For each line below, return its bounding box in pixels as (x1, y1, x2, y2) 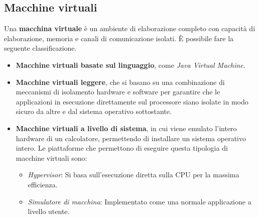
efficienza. (28, 179, 58, 189)
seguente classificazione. (4, 43, 77, 53)
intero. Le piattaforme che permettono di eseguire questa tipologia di (16, 143, 228, 153)
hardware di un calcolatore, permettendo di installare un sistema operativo (16, 133, 246, 143)
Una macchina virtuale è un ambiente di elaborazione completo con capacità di (4, 23, 255, 34)
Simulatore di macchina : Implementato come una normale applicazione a (28, 196, 251, 206)
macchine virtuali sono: (16, 152, 87, 163)
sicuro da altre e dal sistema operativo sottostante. (16, 106, 172, 117)
